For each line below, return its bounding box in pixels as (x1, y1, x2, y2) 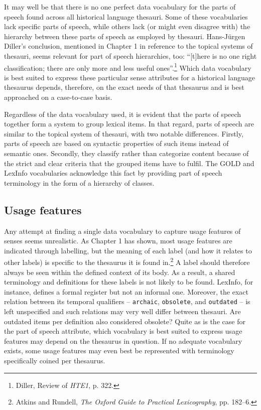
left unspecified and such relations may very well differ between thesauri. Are (4, 306, 241, 317)
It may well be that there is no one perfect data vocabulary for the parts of (4, 2, 236, 12)
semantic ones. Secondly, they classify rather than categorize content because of (4, 148, 249, 158)
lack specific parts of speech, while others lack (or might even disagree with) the (4, 21, 250, 32)
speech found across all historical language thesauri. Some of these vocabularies (4, 11, 248, 22)
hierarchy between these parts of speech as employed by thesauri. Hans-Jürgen (4, 31, 245, 41)
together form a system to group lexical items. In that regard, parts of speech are (4, 118, 254, 129)
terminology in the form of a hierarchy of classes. (4, 177, 155, 188)
